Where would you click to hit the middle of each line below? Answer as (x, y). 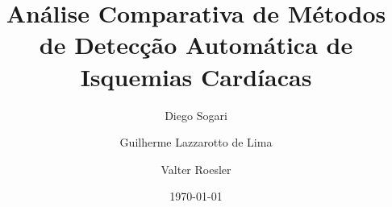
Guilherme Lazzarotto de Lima (196, 142)
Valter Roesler (196, 169)
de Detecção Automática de (196, 45)
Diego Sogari (196, 115)
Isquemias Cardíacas (196, 76)
